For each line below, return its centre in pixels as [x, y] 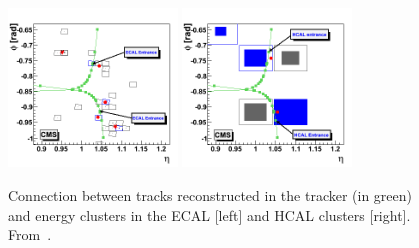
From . [30, 234]
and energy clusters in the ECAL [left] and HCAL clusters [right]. [209, 214]
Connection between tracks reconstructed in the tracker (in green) [210, 194]
